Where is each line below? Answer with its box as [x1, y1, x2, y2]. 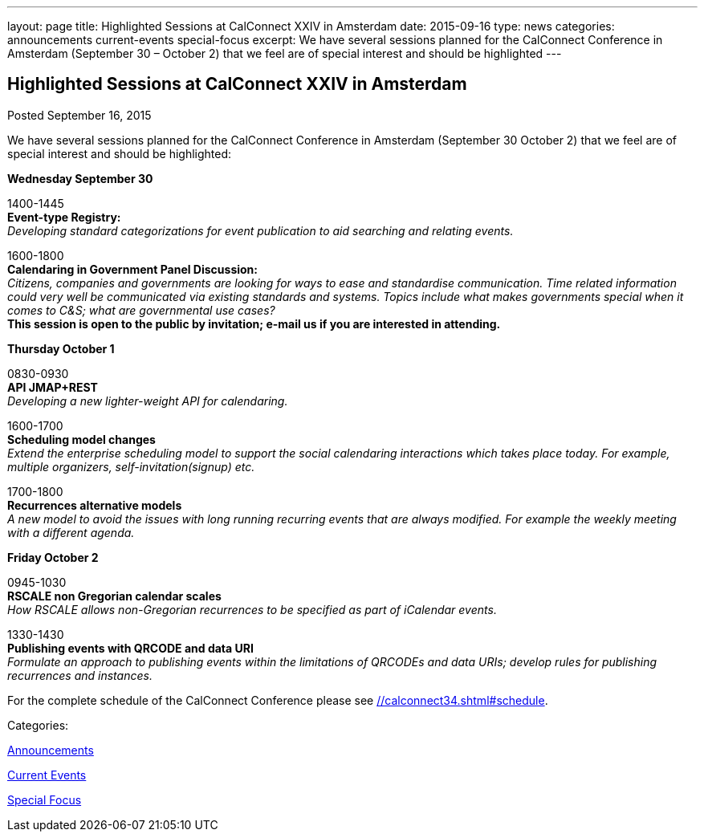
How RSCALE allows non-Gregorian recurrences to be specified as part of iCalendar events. [7, 602, 497, 616]
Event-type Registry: [7, 209, 121, 224]
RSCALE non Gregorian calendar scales [7, 588, 222, 603]
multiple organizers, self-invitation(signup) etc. [7, 459, 255, 474]
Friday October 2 [7, 550, 99, 564]
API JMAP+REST [7, 380, 98, 394]
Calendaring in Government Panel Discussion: [7, 262, 258, 276]
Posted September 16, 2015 [7, 108, 152, 122]
